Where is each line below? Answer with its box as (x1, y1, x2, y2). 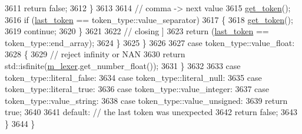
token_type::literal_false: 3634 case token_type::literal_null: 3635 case (5, 71, 262, 83)
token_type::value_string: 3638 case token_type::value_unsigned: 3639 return (5, 94, 288, 106)
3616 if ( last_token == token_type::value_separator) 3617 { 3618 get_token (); (5, 13, 293, 25)
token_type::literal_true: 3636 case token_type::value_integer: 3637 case (5, 83, 270, 95)
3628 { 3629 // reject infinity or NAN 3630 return (5, 48, 185, 60)
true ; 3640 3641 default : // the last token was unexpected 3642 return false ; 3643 (5, 106, 298, 118)
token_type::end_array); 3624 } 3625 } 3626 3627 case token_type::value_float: (5, 36, 295, 48)
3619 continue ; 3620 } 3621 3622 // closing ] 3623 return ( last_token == (5, 25, 269, 37)
